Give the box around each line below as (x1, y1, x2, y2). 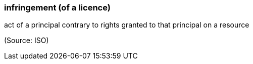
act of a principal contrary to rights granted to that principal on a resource (4, 20, 249, 29)
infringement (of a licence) (4, 2, 111, 12)
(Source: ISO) (4, 36, 49, 45)
